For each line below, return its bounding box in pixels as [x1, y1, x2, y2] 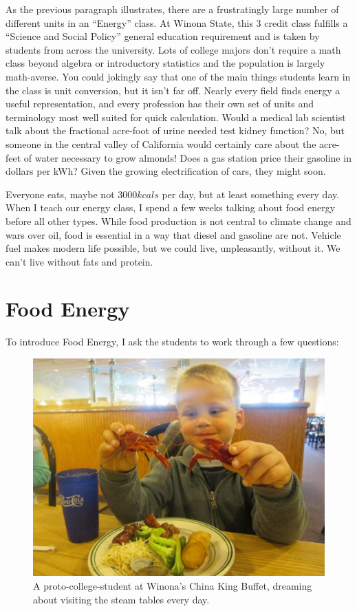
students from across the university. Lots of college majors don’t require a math [6, 42, 341, 56]
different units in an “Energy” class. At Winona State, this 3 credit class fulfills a [6, 15, 348, 30]
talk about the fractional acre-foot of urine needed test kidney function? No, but [6, 123, 345, 138]
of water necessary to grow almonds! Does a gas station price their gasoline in [23, 150, 351, 164]
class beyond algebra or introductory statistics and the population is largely [6, 56, 325, 70]
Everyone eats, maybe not [6, 186, 115, 201]
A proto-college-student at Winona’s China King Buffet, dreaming [33, 579, 312, 593]
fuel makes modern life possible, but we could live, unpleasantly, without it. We [6, 241, 340, 255]
